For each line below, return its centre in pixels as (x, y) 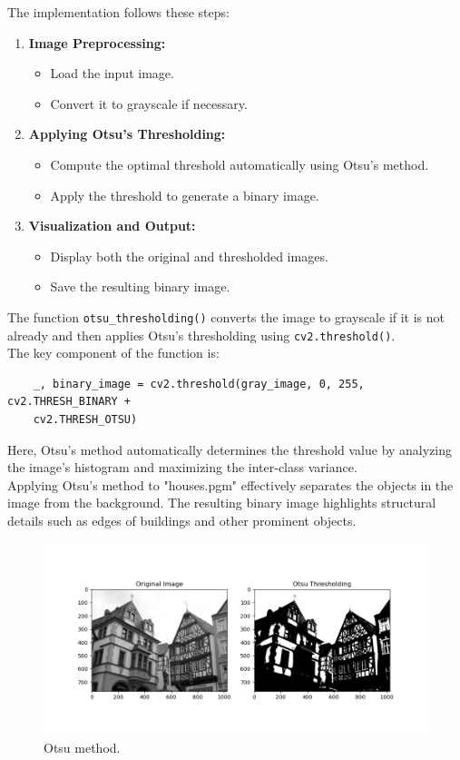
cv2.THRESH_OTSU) (85, 420)
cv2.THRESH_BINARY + (69, 402)
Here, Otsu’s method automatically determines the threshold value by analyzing (230, 449)
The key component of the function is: (113, 353)
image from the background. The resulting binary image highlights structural (222, 503)
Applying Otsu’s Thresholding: (127, 134)
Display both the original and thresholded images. (189, 256)
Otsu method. (82, 748)
